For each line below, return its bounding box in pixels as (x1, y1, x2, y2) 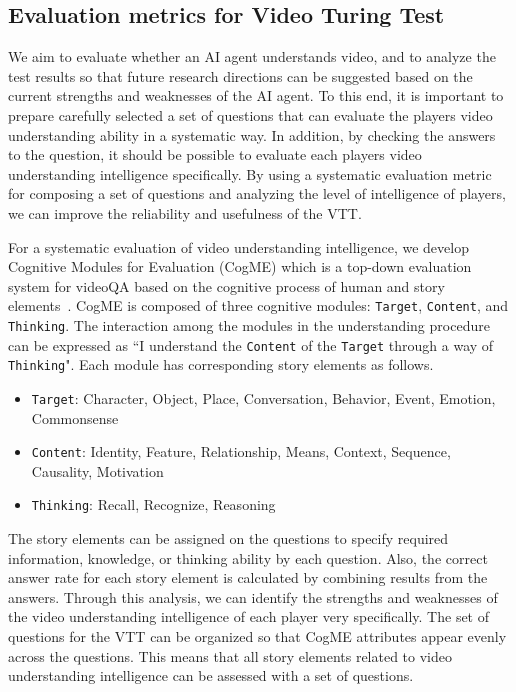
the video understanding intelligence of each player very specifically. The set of (8, 606, 490, 627)
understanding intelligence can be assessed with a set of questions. (8, 665, 414, 686)
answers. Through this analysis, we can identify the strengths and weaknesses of (8, 586, 498, 607)
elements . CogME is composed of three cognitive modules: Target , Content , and (8, 295, 508, 316)
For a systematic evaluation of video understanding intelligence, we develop (8, 236, 469, 257)
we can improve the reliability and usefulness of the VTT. (8, 202, 362, 223)
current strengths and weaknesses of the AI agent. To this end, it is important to (8, 85, 504, 106)
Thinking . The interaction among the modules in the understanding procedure (8, 314, 490, 335)
